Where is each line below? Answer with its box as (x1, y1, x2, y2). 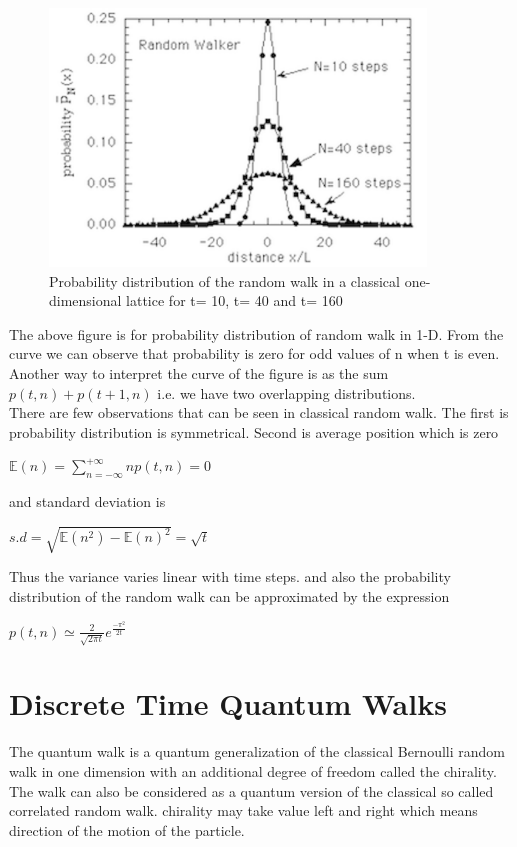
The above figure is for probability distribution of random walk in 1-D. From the (9, 323, 504, 344)
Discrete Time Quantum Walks (9, 683, 447, 724)
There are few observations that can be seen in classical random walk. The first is (9, 402, 509, 423)
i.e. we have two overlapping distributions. (157, 382, 416, 403)
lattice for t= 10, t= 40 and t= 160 (126, 290, 343, 311)
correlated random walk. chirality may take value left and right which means (9, 800, 478, 821)
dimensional (49, 290, 122, 311)
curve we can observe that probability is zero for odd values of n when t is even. (9, 343, 500, 364)
